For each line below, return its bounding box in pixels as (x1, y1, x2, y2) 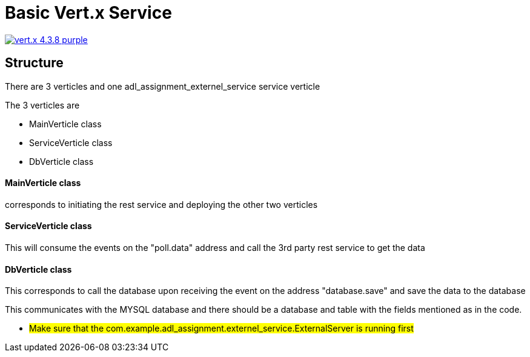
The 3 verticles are (5, 99, 80, 110)
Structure (5, 55, 64, 71)
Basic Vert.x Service (5, 2, 172, 23)
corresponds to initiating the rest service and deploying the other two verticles (5, 199, 318, 210)
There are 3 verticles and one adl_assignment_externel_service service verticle (5, 81, 320, 92)
